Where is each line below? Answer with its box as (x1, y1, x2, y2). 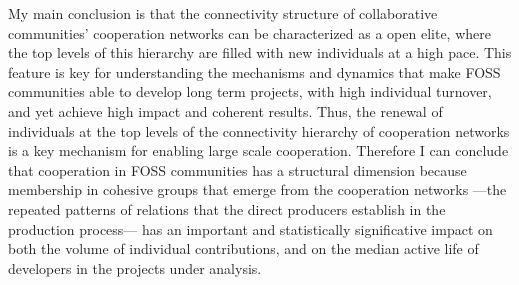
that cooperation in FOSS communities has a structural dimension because (8, 159, 467, 180)
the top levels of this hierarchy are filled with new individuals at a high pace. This (8, 42, 512, 63)
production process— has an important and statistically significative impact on (8, 218, 493, 239)
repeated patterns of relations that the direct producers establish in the (8, 198, 446, 219)
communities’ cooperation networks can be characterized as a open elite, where (8, 22, 491, 43)
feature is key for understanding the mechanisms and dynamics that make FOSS (8, 61, 501, 82)
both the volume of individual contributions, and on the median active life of (8, 238, 479, 259)
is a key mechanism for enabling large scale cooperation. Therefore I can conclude (8, 140, 509, 161)
